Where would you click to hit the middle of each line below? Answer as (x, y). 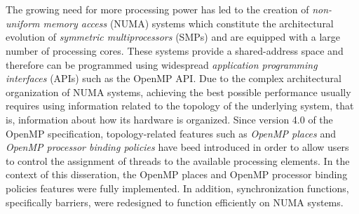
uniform (23, 23)
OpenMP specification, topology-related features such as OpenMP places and (171, 133)
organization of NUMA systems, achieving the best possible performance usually (178, 92)
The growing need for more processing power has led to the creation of (157, 9)
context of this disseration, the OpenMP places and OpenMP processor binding (177, 174)
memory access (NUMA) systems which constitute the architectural (188, 23)
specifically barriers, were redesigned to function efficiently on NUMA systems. (175, 202)
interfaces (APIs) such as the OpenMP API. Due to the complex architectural (174, 78)
